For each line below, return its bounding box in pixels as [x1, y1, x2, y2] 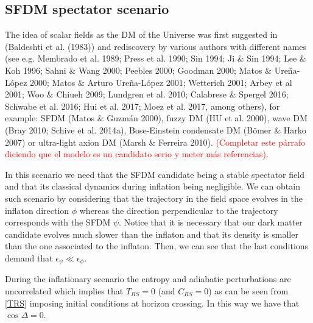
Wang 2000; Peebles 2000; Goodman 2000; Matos [78, 63, 262, 76]
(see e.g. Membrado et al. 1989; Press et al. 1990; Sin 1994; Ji [5, 52, 235, 65]
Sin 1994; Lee [247, 52, 297, 65]
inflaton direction [5, 204, 69, 216]
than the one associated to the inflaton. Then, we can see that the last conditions [5, 240, 309, 252]
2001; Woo [5, 88, 44, 101]
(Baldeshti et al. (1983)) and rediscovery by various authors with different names [5, 40, 307, 52]
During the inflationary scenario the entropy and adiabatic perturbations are [5, 272, 291, 285]
